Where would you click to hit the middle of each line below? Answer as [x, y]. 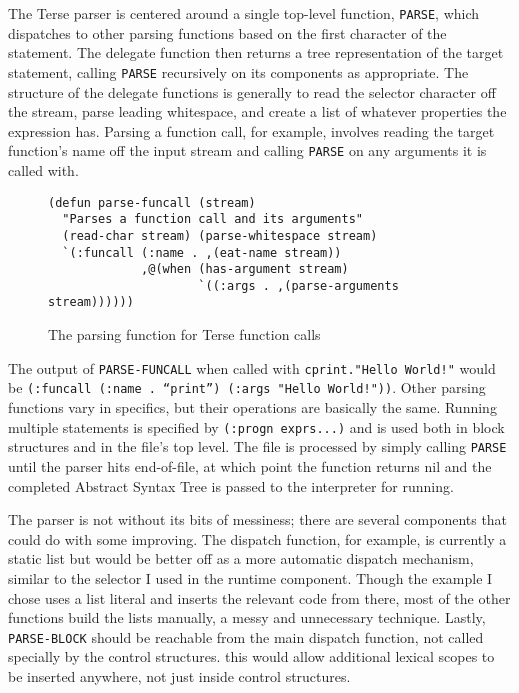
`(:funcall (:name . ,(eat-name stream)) [202, 252]
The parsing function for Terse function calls [184, 334]
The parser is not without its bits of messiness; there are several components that [258, 519]
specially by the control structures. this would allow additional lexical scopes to [251, 656]
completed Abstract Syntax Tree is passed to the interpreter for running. [231, 485]
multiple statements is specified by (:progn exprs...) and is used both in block [256, 426]
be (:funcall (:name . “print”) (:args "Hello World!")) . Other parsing [247, 387]
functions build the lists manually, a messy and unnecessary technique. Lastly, [247, 617]
